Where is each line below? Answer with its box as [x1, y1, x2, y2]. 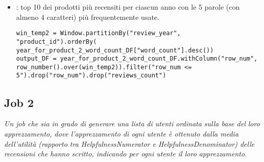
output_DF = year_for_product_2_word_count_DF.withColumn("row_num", [16, 55, 258, 63]
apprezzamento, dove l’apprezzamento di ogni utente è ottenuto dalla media [4, 128, 239, 139]
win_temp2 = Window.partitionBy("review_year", [16, 30, 181, 37]
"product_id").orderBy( [16, 38, 97, 45]
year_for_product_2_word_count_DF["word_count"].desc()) [16, 46, 214, 54]
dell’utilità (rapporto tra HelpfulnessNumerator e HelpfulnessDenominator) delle [4, 138, 255, 149]
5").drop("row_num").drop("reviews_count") [16, 72, 166, 79]
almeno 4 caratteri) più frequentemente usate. [16, 11, 159, 22]
